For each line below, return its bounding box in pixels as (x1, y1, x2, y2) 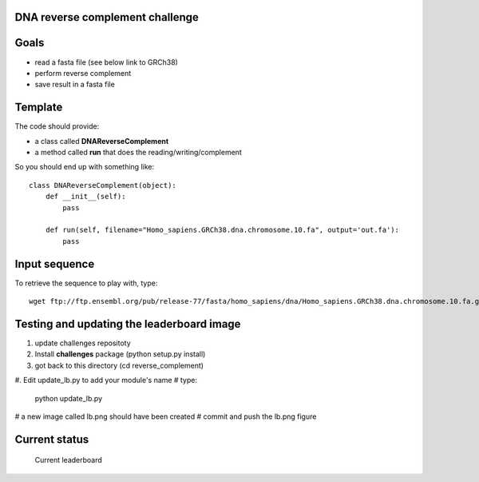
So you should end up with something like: (14, 162, 155, 172)
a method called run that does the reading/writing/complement (34, 148, 243, 157)
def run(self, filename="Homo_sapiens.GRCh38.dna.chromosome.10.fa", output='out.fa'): (45, 225, 399, 235)
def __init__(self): (45, 192, 126, 201)
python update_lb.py (34, 393, 103, 403)
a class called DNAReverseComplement (34, 136, 169, 145)
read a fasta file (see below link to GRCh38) (34, 57, 179, 67)
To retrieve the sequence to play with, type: (14, 278, 158, 288)
